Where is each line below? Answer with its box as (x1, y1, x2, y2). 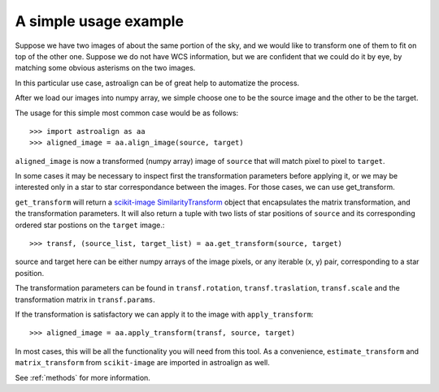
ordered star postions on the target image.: (15, 220, 165, 230)
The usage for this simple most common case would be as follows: (15, 108, 239, 118)
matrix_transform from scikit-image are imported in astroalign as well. (15, 358, 270, 368)
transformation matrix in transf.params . (15, 295, 156, 304)
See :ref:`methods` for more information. (15, 373, 150, 382)
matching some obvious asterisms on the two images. (15, 63, 196, 73)
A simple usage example (15, 12, 185, 30)
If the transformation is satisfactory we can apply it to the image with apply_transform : (15, 309, 314, 319)
